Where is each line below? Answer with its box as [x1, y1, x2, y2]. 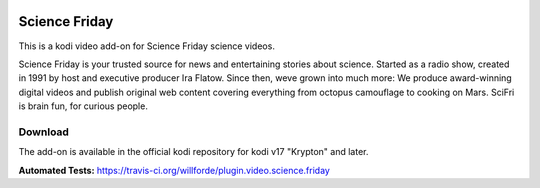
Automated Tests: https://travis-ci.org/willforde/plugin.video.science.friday [18, 164, 330, 176]
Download [18, 125, 70, 139]
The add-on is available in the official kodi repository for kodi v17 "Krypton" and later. [18, 146, 369, 158]
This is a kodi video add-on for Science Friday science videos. [18, 40, 275, 52]
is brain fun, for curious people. [18, 100, 149, 112]
